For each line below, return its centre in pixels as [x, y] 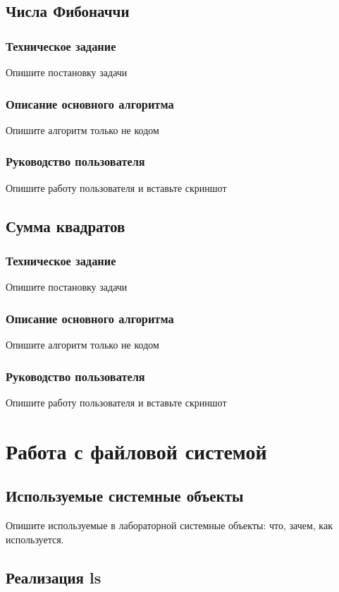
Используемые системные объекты [125, 496]
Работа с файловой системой [136, 451]
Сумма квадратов [66, 225]
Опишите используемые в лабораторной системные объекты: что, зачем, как [169, 525]
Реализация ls [54, 577]
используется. [35, 539]
